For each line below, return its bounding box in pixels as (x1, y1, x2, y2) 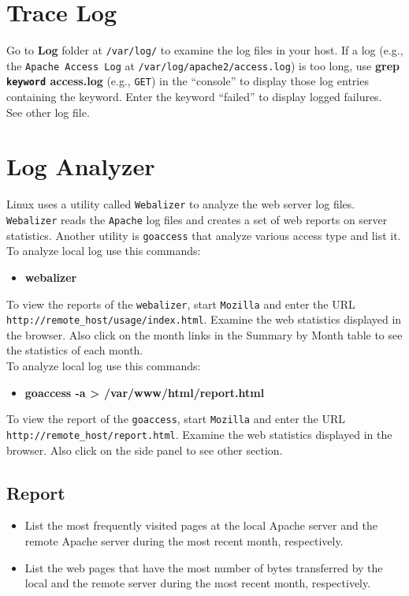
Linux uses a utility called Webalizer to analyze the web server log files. (6, 196, 355, 212)
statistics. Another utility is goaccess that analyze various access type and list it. (6, 227, 401, 243)
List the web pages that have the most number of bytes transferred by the (24, 559, 383, 575)
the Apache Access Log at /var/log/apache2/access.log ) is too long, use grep (6, 57, 400, 73)
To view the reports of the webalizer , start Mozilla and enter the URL (6, 295, 355, 312)
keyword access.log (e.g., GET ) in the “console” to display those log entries (6, 73, 369, 89)
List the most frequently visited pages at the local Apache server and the (24, 517, 377, 534)
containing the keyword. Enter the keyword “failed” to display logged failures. (6, 88, 382, 105)
